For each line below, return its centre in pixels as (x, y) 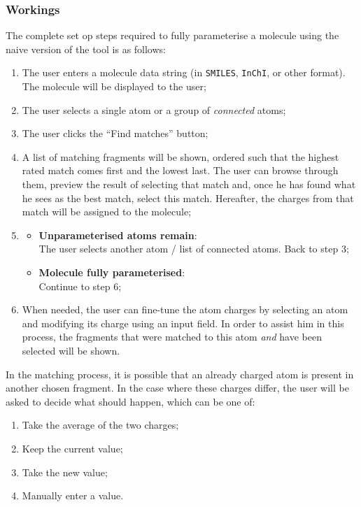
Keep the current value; (72, 448)
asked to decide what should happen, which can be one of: (130, 401)
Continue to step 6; (80, 286)
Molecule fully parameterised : (112, 272)
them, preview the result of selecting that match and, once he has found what (189, 184)
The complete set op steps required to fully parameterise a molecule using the (172, 35)
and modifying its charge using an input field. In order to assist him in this (183, 323)
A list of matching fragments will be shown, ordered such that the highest (180, 156)
